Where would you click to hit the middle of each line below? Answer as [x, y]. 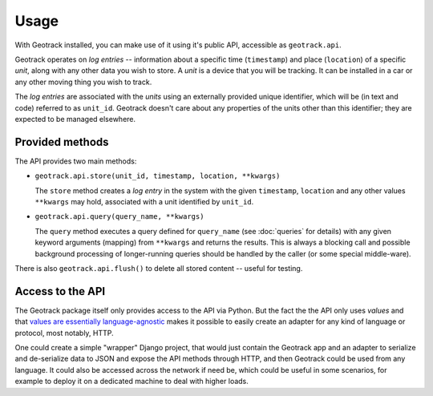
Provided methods [62, 141]
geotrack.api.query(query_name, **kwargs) [119, 217]
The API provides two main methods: [76, 161]
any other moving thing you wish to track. [83, 82]
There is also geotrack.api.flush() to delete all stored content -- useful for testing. [159, 268]
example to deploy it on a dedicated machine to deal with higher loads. [132, 382]
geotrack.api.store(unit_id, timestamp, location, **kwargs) [158, 176]
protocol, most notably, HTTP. [64, 333]
